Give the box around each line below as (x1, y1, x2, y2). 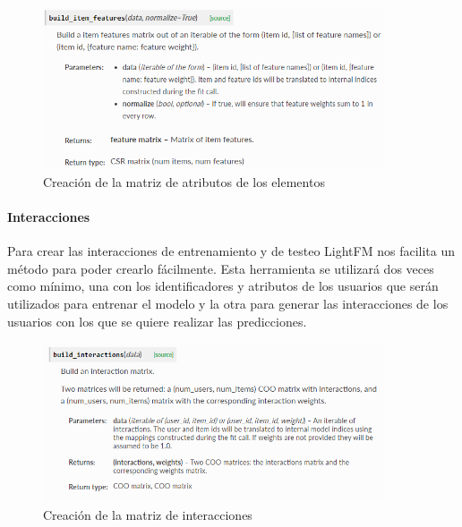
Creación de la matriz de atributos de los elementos (43, 172, 325, 191)
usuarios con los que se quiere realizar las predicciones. (7, 311, 307, 330)
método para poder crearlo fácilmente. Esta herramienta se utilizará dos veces (7, 259, 434, 277)
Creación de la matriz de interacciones (43, 505, 252, 523)
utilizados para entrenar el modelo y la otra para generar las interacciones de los (7, 293, 449, 312)
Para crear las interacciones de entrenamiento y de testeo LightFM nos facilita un (7, 242, 455, 260)
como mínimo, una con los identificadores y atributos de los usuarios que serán (7, 276, 439, 295)
